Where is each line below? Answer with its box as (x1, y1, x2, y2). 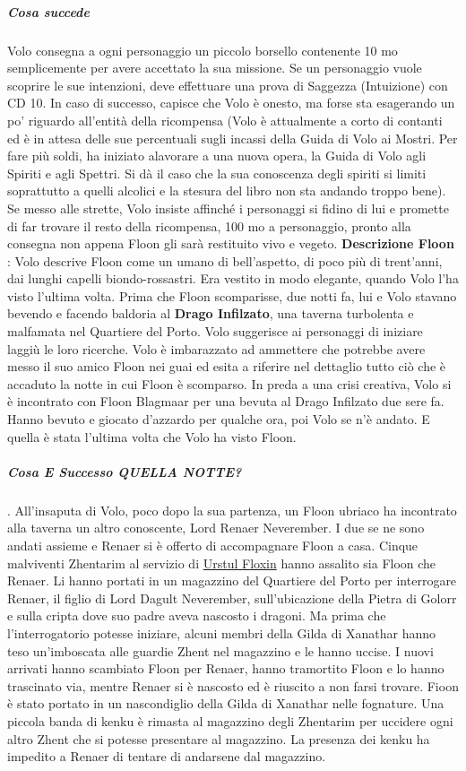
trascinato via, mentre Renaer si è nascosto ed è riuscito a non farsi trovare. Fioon (7, 676, 459, 695)
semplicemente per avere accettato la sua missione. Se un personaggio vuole (7, 58, 422, 77)
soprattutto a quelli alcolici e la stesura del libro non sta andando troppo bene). (7, 181, 446, 200)
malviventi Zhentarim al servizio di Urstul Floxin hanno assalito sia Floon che (7, 553, 436, 572)
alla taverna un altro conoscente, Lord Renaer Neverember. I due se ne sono (7, 518, 425, 537)
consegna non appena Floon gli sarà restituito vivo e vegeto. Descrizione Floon (7, 234, 454, 253)
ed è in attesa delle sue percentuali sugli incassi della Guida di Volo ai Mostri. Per (7, 128, 458, 147)
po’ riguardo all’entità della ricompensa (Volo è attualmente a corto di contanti (7, 110, 443, 129)
